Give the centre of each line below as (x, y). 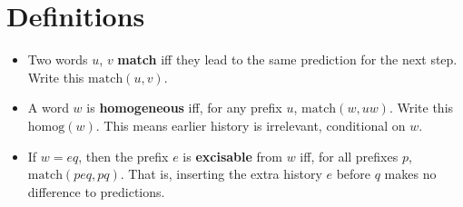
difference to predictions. (96, 191)
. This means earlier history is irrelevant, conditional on (251, 125)
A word (48, 108)
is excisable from (232, 156)
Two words (58, 59)
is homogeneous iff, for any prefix (184, 108)
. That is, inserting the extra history (221, 174)
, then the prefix (123, 156)
